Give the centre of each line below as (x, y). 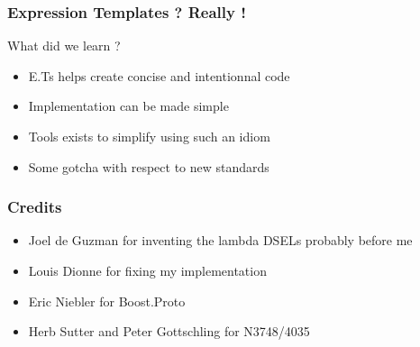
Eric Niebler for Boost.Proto (107, 301)
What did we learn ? (64, 46)
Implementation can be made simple (128, 106)
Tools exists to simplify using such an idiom (149, 136)
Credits (35, 207)
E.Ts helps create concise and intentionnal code (159, 75)
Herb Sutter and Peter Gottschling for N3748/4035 (169, 331)
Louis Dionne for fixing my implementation (147, 270)
